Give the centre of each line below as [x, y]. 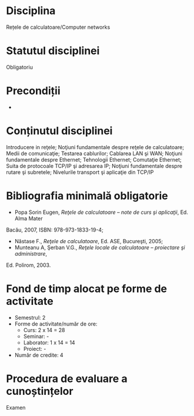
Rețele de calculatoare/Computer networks [58, 27]
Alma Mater [29, 218]
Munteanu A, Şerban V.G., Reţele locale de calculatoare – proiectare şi [100, 247]
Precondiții [33, 91]
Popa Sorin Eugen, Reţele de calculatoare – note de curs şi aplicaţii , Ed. [101, 212]
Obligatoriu [20, 67]
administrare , [31, 253]
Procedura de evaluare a [67, 379]
